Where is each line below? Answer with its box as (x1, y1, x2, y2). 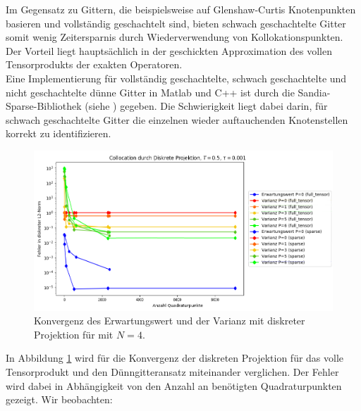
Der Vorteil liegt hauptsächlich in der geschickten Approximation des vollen (6, 43, 332, 58)
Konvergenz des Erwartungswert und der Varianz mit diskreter (34, 313, 305, 328)
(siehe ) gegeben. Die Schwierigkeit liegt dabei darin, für (85, 99, 328, 113)
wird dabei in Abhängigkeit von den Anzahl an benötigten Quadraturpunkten (6, 378, 342, 393)
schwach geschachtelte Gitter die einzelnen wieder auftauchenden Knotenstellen (6, 112, 348, 127)
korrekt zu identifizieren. (6, 126, 111, 141)
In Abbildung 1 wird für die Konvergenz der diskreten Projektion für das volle (6, 350, 344, 365)
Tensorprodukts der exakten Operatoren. (6, 57, 183, 72)
